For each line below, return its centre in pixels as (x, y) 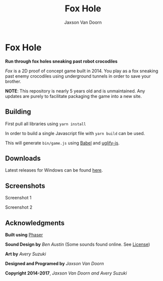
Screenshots (25, 186)
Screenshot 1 (18, 198)
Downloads (23, 158)
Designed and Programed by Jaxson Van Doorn (55, 263)
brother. (13, 81)
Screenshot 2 (19, 207)
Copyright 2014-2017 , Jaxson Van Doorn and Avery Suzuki (66, 273)
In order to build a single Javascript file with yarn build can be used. (75, 133)
